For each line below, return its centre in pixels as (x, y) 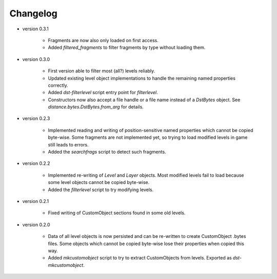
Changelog (33, 13)
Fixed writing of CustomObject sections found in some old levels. (117, 213)
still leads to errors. (68, 144)
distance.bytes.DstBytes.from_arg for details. (96, 107)
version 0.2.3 (36, 119)
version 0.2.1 (35, 201)
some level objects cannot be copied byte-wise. (99, 182)
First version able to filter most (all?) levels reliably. (102, 71)
